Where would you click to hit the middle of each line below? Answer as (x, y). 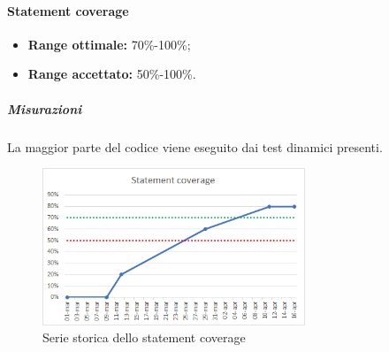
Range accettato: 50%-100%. (112, 74)
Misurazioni (45, 108)
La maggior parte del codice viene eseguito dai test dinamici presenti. (195, 146)
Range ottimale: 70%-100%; (109, 44)
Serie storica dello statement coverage (144, 337)
